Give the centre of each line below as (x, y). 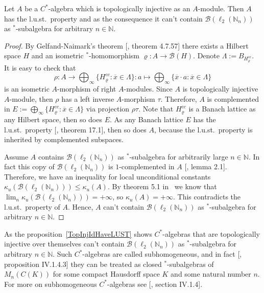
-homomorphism (114, 55)
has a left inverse (88, 98)
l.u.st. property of (32, 206)
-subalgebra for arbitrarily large (179, 156)
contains (51, 156)
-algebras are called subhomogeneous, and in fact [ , (162, 254)
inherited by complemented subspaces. (64, 139)
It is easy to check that (40, 67)
